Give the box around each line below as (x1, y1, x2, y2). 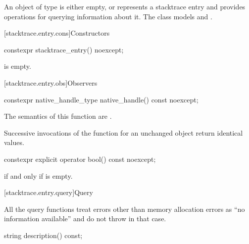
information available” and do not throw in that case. (4, 213, 166, 224)
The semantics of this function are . (4, 111, 112, 121)
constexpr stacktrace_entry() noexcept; (4, 44, 124, 54)
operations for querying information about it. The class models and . (4, 11, 212, 21)
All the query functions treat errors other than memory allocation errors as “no (4, 203, 245, 214)
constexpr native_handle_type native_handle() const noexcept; (4, 94, 199, 104)
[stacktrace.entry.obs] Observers (4, 77, 98, 88)
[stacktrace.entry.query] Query (4, 187, 93, 197)
